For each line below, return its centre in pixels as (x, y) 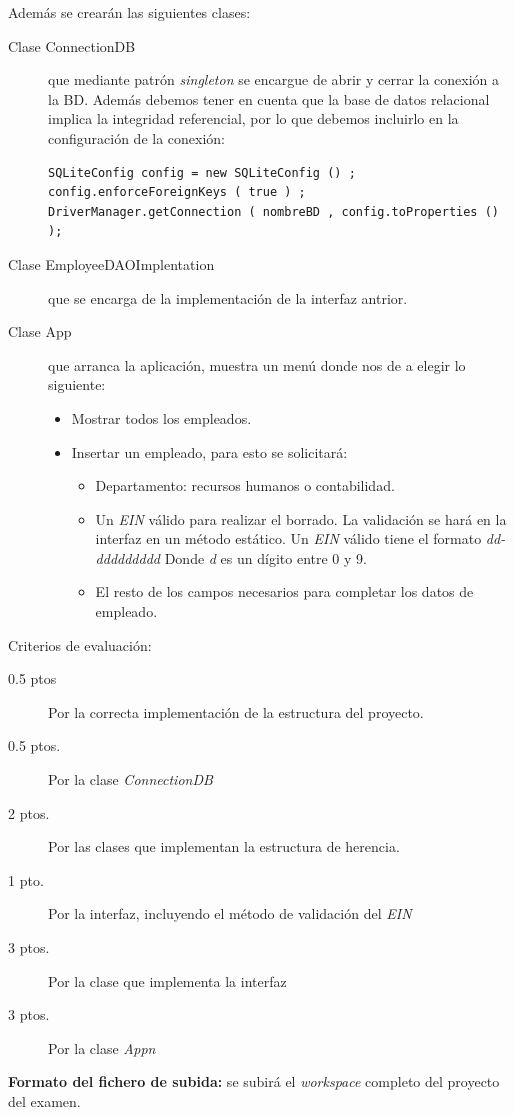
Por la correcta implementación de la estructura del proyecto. (236, 711)
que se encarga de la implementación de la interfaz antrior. (228, 297)
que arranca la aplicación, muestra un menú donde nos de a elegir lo (257, 364)
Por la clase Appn (102, 1047)
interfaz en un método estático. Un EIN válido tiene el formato (288, 538)
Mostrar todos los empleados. (161, 417)
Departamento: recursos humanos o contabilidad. (245, 485)
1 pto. (26, 879)
